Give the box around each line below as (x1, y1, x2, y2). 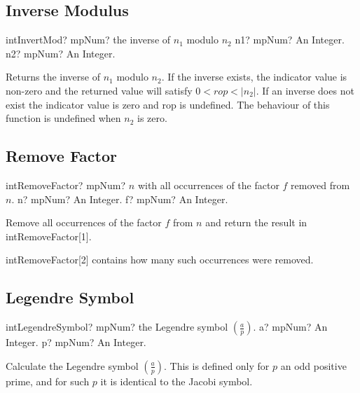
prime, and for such (6, 373, 90, 388)
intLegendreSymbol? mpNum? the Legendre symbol (6, 319, 228, 334)
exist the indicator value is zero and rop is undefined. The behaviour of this (6, 97, 330, 111)
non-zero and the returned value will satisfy (6, 83, 193, 97)
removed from (291, 177, 350, 192)
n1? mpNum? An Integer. (235, 32, 345, 47)
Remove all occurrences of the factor (6, 215, 162, 230)
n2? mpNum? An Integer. (6, 46, 116, 60)
